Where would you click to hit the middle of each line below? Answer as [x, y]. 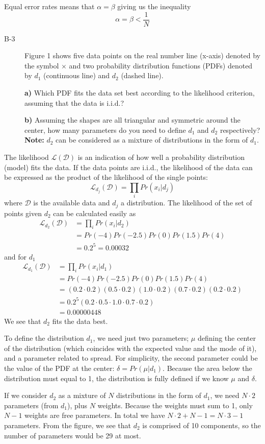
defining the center [227, 338]
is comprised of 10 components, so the [202, 425]
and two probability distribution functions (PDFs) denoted [161, 65]
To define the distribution [44, 338]
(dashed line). [142, 75]
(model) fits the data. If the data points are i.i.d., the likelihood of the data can [128, 167]
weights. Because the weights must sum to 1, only [175, 405]
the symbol [42, 65]
